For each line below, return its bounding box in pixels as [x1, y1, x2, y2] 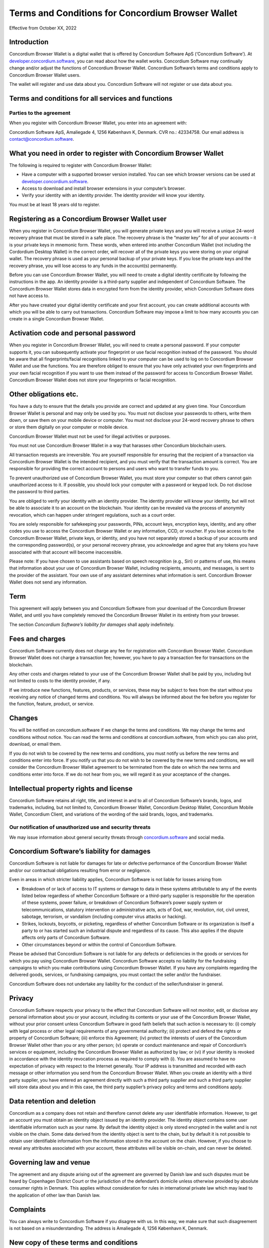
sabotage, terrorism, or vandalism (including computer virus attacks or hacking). [21, 914, 187, 920]
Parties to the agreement [9, 109, 71, 116]
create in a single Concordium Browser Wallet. [9, 316, 105, 322]
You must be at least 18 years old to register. [9, 201, 101, 207]
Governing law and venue [9, 1158, 91, 1167]
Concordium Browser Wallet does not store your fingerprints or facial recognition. [9, 377, 177, 383]
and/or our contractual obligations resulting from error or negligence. [9, 867, 151, 873]
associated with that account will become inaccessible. [9, 549, 123, 555]
